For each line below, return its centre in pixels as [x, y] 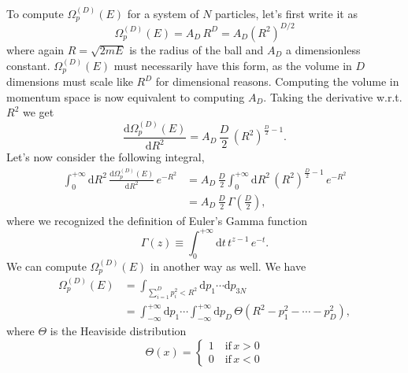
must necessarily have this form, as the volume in [233, 65]
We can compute [46, 266]
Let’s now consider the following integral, [106, 157]
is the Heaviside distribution [118, 330]
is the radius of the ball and [197, 49]
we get [38, 112]
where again [35, 49]
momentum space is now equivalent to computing [126, 96]
